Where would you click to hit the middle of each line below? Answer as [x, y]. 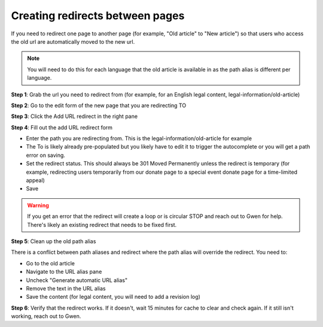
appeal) [35, 180]
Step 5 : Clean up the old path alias [54, 241]
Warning [38, 205]
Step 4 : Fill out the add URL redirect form [62, 127]
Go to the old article [50, 263]
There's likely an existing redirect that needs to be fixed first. [102, 225]
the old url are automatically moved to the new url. [73, 41]
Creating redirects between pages [98, 16]
